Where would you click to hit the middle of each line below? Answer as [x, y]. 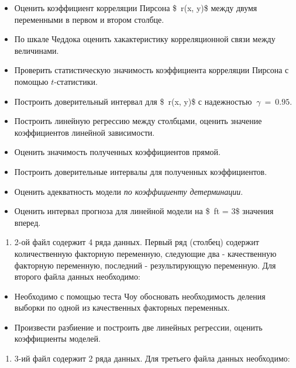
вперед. [27, 222]
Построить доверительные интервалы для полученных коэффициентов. [141, 171]
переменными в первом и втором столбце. [89, 19]
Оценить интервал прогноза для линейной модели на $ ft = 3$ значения [144, 211]
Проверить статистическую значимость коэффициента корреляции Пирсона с [152, 70]
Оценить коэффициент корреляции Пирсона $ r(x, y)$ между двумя [136, 8]
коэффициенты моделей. [57, 338]
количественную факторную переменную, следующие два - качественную [145, 253]
